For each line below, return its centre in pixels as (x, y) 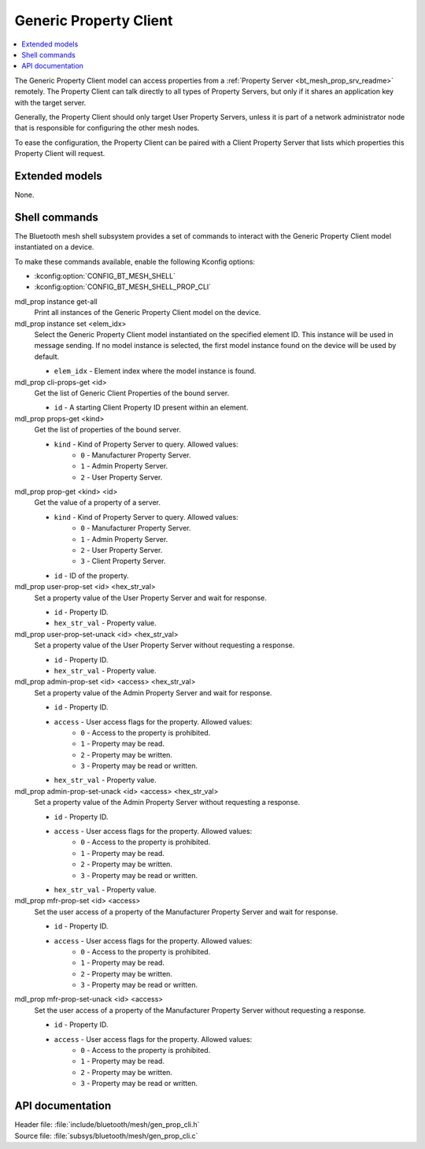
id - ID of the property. (91, 576)
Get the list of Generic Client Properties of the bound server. (132, 393)
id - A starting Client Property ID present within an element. (151, 408)
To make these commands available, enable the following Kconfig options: (135, 261)
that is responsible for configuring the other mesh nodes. (107, 128)
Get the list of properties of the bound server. (107, 430)
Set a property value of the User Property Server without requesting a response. (164, 645)
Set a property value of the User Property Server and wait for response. (150, 598)
